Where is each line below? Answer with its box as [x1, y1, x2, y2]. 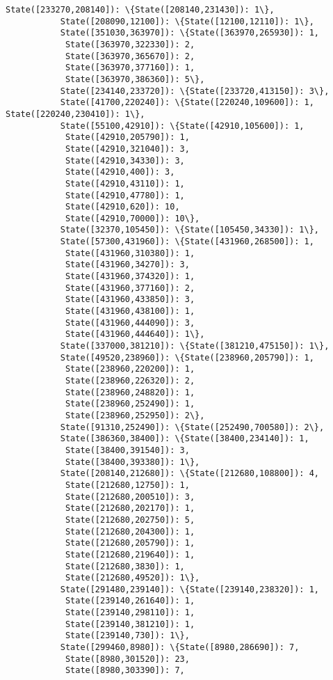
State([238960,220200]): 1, [65, 364, 195, 374]
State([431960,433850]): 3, [65, 294, 195, 305]
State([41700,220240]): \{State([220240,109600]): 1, [60, 97, 314, 108]
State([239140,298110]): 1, [65, 608, 195, 618]
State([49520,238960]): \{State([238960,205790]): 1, [60, 352, 314, 363]
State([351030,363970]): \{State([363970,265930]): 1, [60, 28, 320, 38]
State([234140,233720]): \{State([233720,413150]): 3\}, [60, 86, 330, 96]
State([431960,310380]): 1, [65, 248, 195, 258]
